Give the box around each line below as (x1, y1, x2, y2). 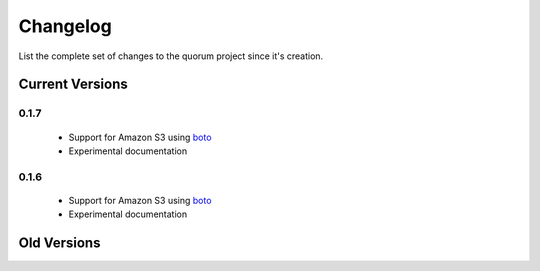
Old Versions (18, 235, 101, 252)
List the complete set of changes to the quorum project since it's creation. (18, 50, 324, 62)
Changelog (18, 15, 112, 37)
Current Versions (18, 76, 129, 93)
